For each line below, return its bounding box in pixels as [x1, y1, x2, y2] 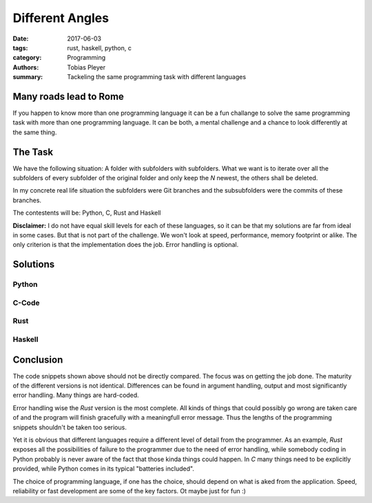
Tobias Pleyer [67, 63, 106, 72]
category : [12, 54, 42, 62]
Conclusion [12, 354, 63, 365]
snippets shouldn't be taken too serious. [12, 423, 127, 431]
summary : [12, 73, 43, 81]
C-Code [12, 298, 40, 308]
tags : [12, 43, 28, 52]
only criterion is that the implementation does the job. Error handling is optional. [12, 241, 239, 249]
